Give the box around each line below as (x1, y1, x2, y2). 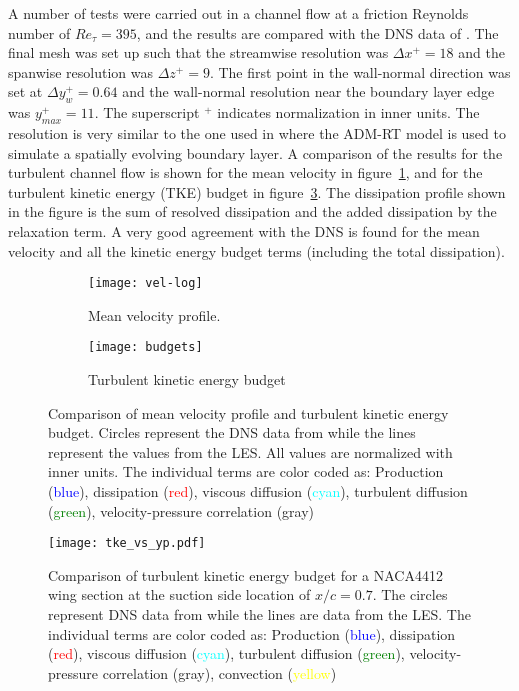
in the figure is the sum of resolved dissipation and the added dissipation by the (8, 201, 497, 222)
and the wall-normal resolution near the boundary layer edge (122, 81, 495, 102)
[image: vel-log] (88, 276, 203, 291)
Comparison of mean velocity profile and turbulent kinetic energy (48, 402, 449, 423)
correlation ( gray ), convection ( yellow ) (102, 662, 337, 683)
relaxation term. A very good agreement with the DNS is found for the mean (8, 220, 480, 241)
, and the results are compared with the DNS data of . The (136, 22, 499, 43)
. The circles (372, 584, 448, 605)
